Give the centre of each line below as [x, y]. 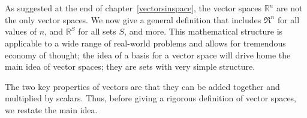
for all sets [97, 31]
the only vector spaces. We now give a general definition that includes [133, 19]
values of [21, 31]
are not [289, 8]
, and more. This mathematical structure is [204, 31]
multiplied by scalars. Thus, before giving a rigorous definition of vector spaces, [151, 98]
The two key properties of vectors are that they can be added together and [142, 86]
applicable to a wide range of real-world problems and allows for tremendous [145, 43]
